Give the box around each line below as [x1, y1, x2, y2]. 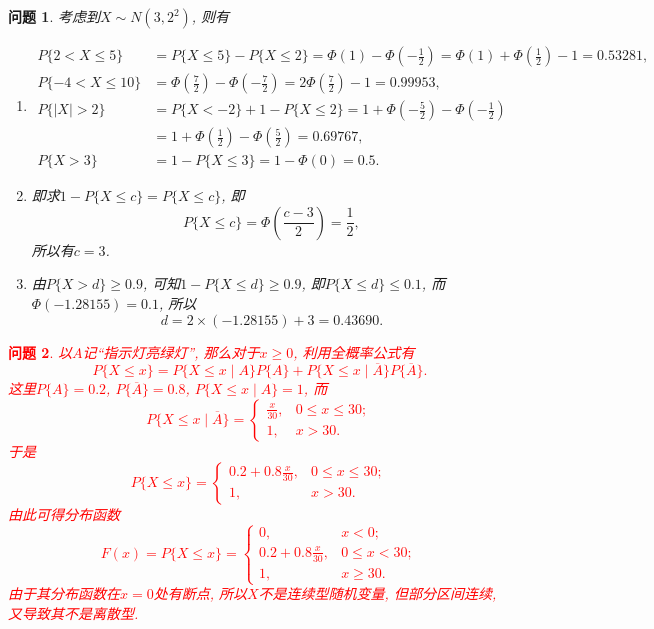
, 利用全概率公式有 [293, 341, 415, 362]
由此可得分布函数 [8, 503, 120, 524]
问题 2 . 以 [8, 341, 72, 362]
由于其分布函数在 [8, 583, 120, 604]
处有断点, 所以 [153, 583, 247, 604]
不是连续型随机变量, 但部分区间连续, [258, 583, 497, 604]
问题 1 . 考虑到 [8, 6, 100, 26]
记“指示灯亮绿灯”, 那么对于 [82, 341, 260, 362]
